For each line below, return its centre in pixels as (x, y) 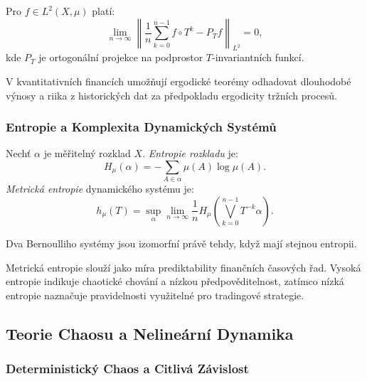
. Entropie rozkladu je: (190, 153)
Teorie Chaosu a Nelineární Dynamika (150, 333)
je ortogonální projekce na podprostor (121, 57)
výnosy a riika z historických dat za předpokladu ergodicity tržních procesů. (172, 95)
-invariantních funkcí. (258, 57)
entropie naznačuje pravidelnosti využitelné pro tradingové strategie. (155, 295)
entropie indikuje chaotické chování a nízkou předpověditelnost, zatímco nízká (175, 281)
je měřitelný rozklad (87, 153)
